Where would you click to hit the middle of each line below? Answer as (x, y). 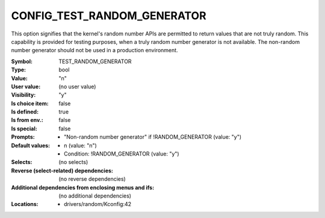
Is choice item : (30, 103)
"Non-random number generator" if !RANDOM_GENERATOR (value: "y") (153, 137)
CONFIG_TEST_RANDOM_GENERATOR (109, 16)
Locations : (25, 204)
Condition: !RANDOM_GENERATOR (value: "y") (122, 154)
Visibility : (23, 95)
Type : (19, 70)
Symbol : (22, 61)
